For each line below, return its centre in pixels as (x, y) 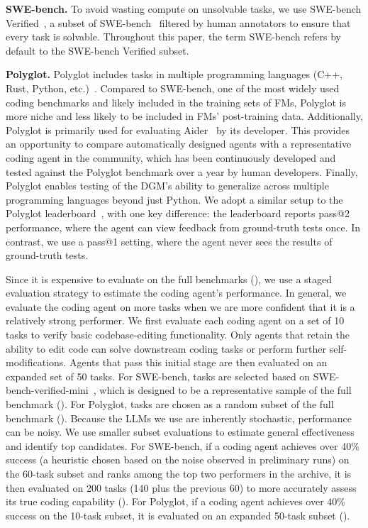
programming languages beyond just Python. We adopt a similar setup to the (174, 199)
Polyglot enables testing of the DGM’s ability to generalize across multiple (167, 186)
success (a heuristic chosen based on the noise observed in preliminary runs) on (178, 460)
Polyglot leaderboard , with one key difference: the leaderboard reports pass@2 (178, 213)
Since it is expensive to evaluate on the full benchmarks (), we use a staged (169, 279)
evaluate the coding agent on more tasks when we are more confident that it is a (180, 306)
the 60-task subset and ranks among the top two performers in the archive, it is (179, 473)
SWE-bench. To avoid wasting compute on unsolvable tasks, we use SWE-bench (184, 9)
